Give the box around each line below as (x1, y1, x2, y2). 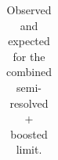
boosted (10, 125, 48, 142)
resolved (9, 94, 49, 111)
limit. (16, 141, 42, 158)
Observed (6, 2, 52, 17)
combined (6, 63, 52, 80)
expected (8, 32, 50, 49)
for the (13, 48, 45, 64)
